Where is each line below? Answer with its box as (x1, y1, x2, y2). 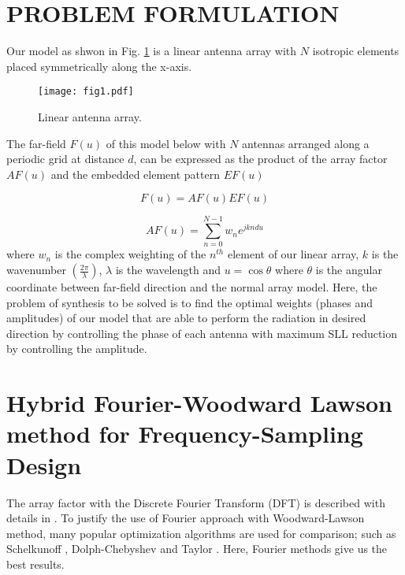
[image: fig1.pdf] (38, 86, 134, 98)
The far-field (6, 135, 66, 151)
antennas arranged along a (242, 135, 370, 151)
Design (6, 448, 82, 480)
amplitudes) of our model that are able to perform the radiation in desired (6, 310, 366, 326)
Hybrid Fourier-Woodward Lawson (6, 387, 392, 419)
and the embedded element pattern (50, 165, 220, 182)
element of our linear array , (227, 246, 359, 262)
